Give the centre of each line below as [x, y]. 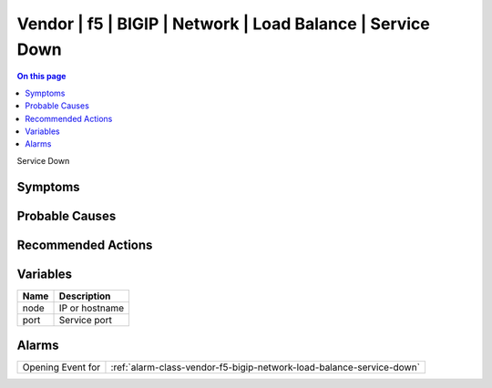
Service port [86, 320]
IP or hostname [92, 308]
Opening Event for [61, 367]
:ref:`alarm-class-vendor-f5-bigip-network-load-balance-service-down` [266, 367]
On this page [41, 77]
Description [85, 296]
